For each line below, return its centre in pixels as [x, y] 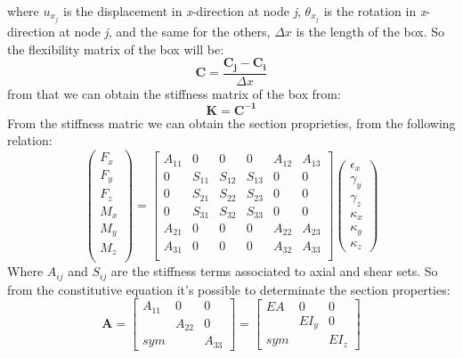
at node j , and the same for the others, [165, 32]
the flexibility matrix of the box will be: [116, 49]
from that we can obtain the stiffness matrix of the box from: [174, 93]
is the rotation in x [375, 11]
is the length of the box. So [370, 32]
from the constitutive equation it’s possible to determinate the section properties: [229, 289]
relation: [30, 140]
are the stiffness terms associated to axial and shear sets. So [274, 271]
